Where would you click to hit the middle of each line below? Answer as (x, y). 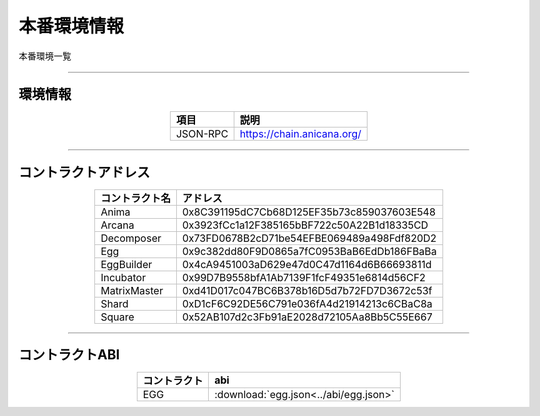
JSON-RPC (202, 134)
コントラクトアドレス (84, 171)
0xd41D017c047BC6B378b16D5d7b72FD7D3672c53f (307, 290)
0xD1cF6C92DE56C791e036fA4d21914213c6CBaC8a (307, 303)
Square (117, 317)
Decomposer (131, 238)
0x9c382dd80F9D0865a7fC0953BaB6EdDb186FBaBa (309, 251)
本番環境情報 (71, 26)
